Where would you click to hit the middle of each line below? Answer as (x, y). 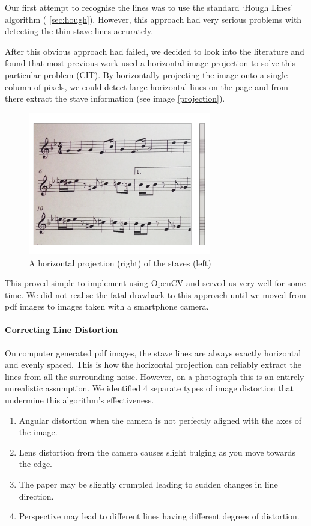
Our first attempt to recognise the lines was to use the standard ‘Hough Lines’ (149, 7)
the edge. (36, 464)
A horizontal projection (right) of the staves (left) (120, 262)
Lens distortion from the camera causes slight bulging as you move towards (157, 452)
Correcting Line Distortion (62, 330)
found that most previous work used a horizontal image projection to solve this (150, 63)
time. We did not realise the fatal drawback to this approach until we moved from (155, 294)
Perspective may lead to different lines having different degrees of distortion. (159, 516)
